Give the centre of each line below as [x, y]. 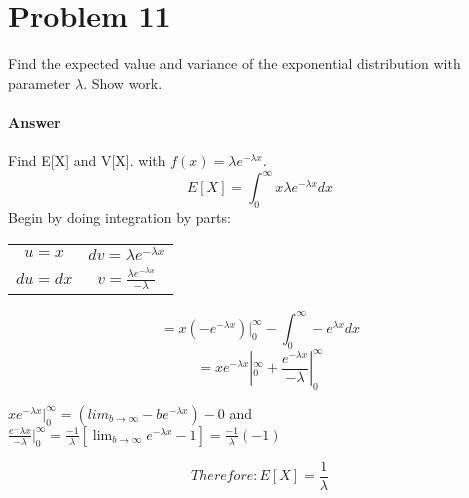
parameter [39, 82]
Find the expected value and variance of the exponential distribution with [234, 63]
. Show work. [123, 82]
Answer [34, 121]
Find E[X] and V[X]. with [87, 160]
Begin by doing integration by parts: [119, 217]
